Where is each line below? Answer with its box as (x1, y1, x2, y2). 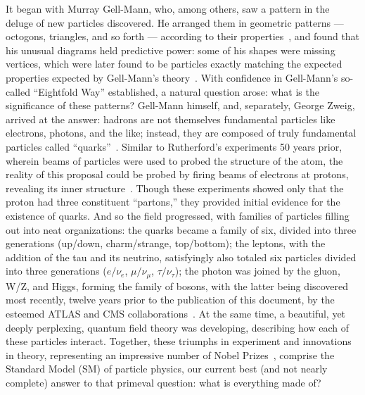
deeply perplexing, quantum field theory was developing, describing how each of (6, 320, 349, 334)
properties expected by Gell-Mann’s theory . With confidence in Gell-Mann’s (6, 70, 338, 84)
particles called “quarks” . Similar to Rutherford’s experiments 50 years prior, (6, 139, 342, 153)
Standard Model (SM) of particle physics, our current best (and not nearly (6, 361, 328, 376)
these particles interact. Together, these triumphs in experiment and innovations (6, 334, 352, 349)
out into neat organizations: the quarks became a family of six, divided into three (6, 222, 357, 237)
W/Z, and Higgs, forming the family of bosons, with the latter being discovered (6, 278, 348, 293)
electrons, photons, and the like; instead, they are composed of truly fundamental (6, 125, 357, 140)
